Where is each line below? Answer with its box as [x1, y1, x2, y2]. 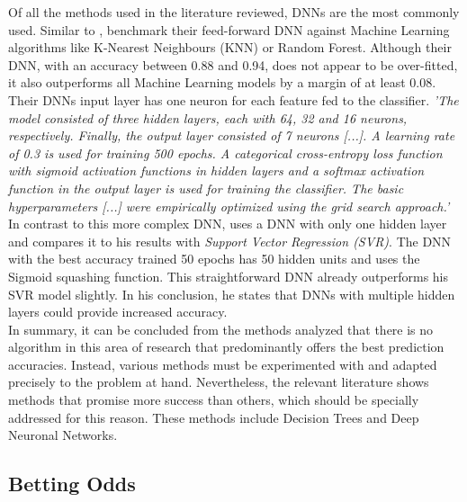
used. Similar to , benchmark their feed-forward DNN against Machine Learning [8, 20, 450, 39]
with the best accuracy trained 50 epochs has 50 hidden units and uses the [8, 249, 420, 268]
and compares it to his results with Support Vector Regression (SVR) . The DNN [8, 231, 452, 250]
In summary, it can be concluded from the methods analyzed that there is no [8, 319, 434, 338]
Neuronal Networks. [8, 426, 118, 444]
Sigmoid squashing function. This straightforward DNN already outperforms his [8, 266, 449, 285]
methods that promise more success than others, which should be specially [8, 390, 419, 409]
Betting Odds [8, 470, 136, 498]
